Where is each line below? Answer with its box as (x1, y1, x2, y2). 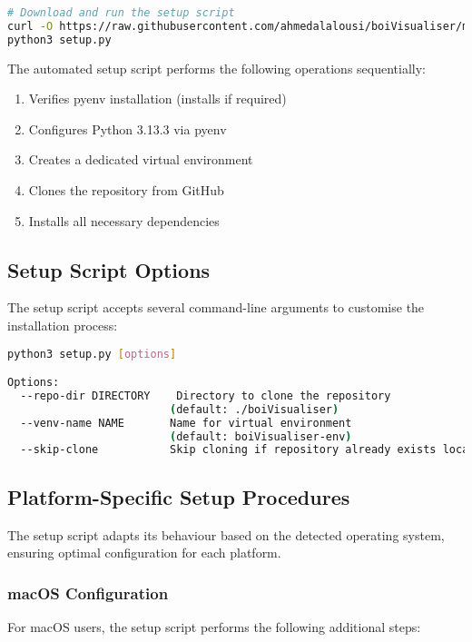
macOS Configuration (7, 581, 169, 604)
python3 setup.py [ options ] (7, 347, 177, 361)
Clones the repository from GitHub (28, 181, 224, 199)
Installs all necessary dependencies (28, 211, 220, 230)
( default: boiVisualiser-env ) (169, 430, 352, 443)
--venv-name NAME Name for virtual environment (20, 416, 352, 430)
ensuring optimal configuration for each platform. (7, 543, 281, 562)
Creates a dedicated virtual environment (28, 150, 253, 169)
